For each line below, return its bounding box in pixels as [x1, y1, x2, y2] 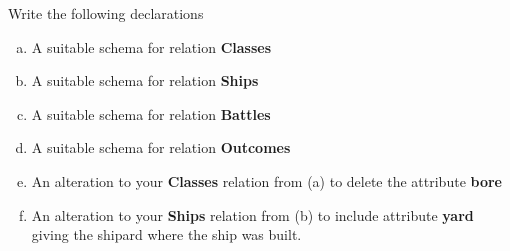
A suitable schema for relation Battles [31, 103, 271, 124]
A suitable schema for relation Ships [31, 70, 259, 91]
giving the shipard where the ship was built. [31, 224, 302, 245]
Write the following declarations [8, 3, 204, 23]
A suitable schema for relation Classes [31, 36, 272, 57]
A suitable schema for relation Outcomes [31, 137, 291, 158]
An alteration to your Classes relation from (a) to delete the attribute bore [31, 170, 502, 191]
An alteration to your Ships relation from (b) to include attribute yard [31, 204, 474, 225]
